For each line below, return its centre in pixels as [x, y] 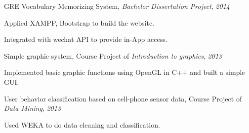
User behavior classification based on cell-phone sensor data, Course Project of [123, 98]
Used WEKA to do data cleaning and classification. [82, 124]
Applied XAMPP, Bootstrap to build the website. [79, 22]
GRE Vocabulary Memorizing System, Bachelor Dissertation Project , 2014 [117, 6]
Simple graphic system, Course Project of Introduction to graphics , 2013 [113, 55]
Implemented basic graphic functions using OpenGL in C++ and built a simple [124, 72]
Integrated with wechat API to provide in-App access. [86, 39]
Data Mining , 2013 [33, 108]
